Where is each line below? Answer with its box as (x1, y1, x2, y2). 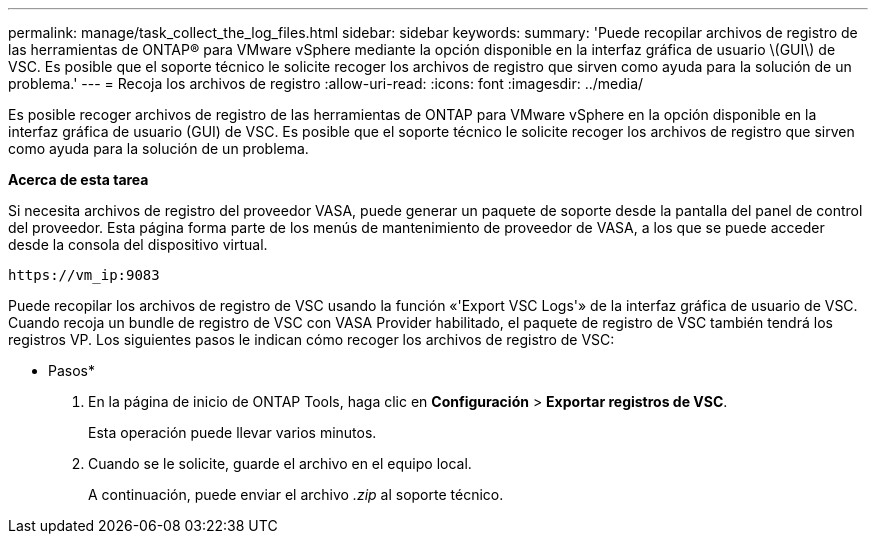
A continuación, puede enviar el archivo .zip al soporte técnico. (88, 486, 504, 503)
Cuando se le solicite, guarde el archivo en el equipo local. (88, 455, 472, 472)
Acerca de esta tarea (8, 171, 149, 188)
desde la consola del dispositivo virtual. (8, 236, 268, 253)
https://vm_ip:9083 (8, 267, 160, 283)
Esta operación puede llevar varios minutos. (88, 424, 377, 441)
